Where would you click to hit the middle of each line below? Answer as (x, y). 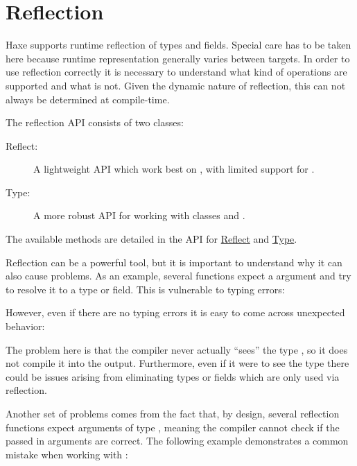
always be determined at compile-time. (88, 99)
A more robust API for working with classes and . (139, 215)
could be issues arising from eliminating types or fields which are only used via (173, 376)
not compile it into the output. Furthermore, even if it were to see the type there (177, 363)
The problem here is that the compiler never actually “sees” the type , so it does (177, 349)
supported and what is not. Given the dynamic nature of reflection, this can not (176, 85)
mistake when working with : (67, 454)
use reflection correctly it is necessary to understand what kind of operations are (176, 72)
